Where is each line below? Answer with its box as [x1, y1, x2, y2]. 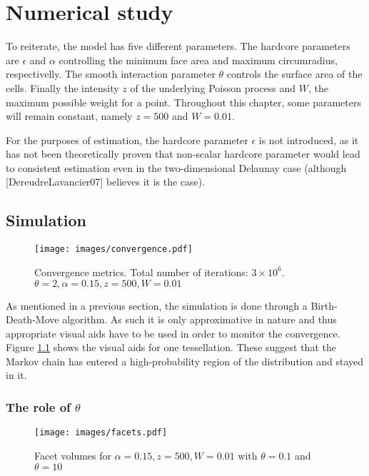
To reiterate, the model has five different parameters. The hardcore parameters [6, 39, 350, 54]
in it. [6, 368, 27, 383]
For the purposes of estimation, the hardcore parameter [6, 132, 248, 147]
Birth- [310, 298, 338, 313]
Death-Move [6, 312, 59, 327]
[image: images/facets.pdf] [34, 427, 168, 438]
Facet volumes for [34, 447, 112, 462]
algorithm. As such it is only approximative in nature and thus [62, 312, 337, 327]
